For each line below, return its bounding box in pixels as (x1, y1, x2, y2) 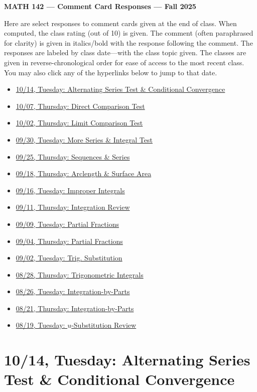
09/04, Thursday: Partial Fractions (16, 235, 123, 246)
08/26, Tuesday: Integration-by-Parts (16, 286, 130, 297)
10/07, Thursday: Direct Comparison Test (16, 100, 145, 111)
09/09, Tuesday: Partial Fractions (16, 218, 119, 229)
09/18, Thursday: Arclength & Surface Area (16, 168, 152, 179)
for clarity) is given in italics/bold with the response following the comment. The (4, 37, 253, 48)
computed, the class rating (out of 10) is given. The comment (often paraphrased (4, 28, 253, 38)
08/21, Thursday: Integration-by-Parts (16, 303, 134, 313)
